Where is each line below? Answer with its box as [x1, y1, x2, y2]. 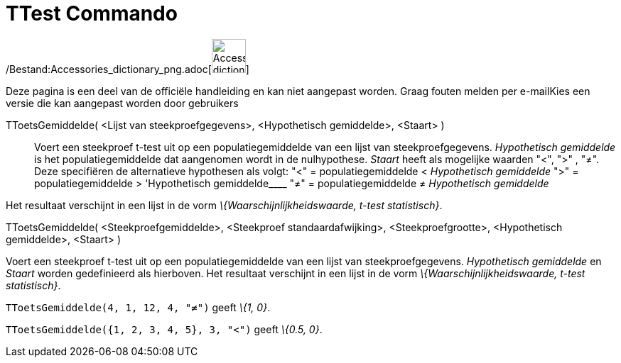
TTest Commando [6, 1, 178, 26]
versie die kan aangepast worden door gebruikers [6, 96, 239, 109]
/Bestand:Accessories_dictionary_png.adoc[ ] [6, 62, 249, 75]
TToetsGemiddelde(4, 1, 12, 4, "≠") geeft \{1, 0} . [6, 301, 271, 313]
